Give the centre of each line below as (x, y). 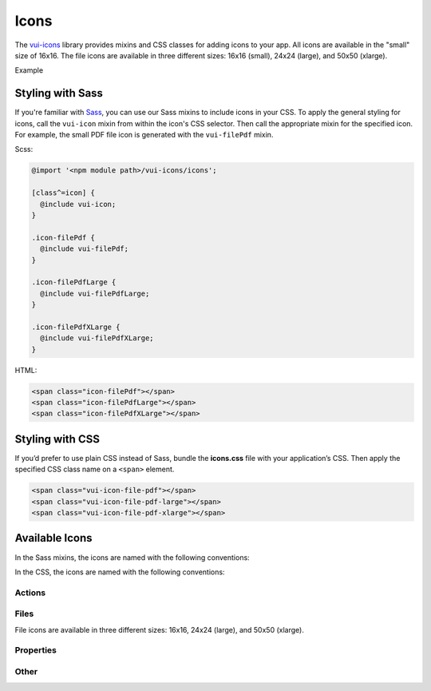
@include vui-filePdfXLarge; (97, 338)
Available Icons (53, 538)
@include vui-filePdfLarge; (95, 293)
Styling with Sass (59, 93)
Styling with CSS (57, 439)
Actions (30, 593)
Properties (36, 650)
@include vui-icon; (78, 204)
